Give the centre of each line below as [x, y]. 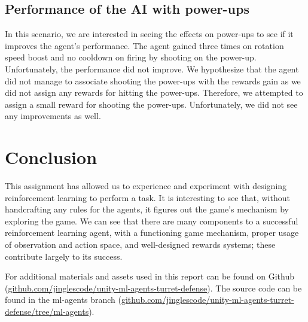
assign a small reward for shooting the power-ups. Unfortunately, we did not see [151, 104]
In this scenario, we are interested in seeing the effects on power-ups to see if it [149, 34]
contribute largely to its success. [64, 256]
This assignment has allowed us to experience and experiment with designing [146, 186]
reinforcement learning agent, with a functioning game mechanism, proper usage [152, 233]
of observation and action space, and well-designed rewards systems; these [140, 244]
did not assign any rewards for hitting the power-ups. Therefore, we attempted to [154, 92]
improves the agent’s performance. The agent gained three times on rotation [144, 45]
